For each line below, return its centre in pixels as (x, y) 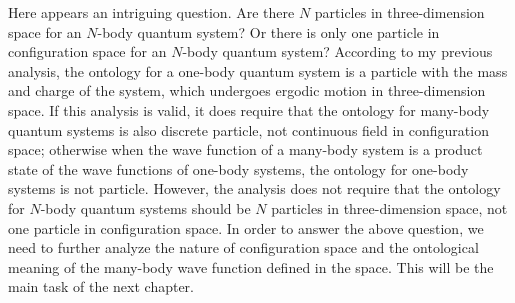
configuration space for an (87, 51)
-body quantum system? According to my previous (337, 51)
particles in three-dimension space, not (389, 207)
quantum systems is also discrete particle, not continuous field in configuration (248, 129)
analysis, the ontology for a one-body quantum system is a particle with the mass (258, 70)
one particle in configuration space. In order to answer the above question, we (246, 227)
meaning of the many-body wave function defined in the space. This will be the (251, 266)
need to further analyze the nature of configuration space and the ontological (243, 247)
